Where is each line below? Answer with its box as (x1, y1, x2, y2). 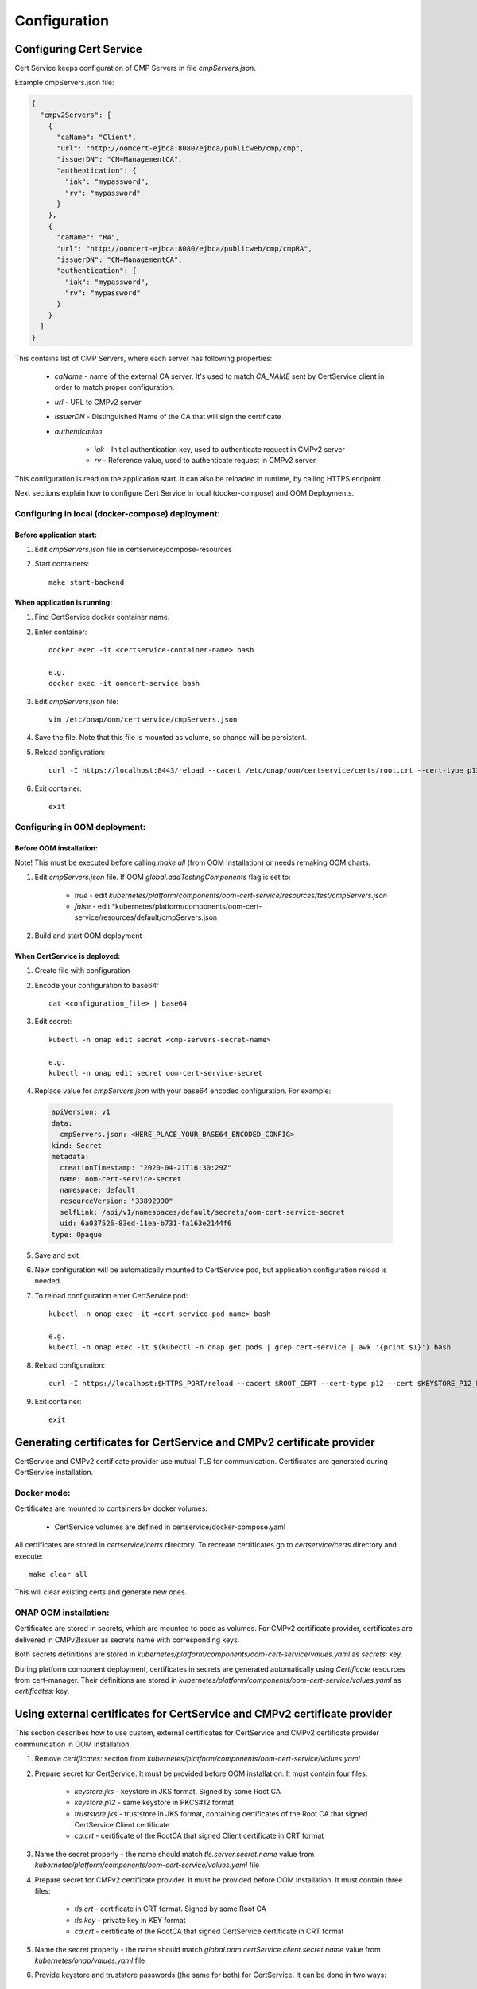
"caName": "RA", (56, 233, 120, 242)
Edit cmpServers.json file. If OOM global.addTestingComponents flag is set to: (34, 872, 291, 882)
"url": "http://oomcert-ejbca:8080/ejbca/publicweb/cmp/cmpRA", (56, 243, 313, 253)
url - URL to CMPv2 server (54, 397, 142, 407)
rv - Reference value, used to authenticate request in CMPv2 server (94, 456, 316, 465)
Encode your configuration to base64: (34, 980, 159, 990)
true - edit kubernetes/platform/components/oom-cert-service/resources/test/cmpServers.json (74, 890, 388, 900)
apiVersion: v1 (51, 1107, 111, 1117)
